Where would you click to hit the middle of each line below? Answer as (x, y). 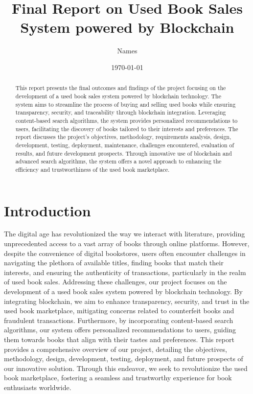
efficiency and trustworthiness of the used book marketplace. (92, 169)
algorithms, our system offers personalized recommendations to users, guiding (120, 330)
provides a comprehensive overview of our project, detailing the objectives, (115, 349)
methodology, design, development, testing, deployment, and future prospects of (124, 359)
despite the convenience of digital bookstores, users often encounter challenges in (125, 253)
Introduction (47, 210)
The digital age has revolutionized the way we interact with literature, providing (125, 234)
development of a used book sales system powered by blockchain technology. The (118, 96)
